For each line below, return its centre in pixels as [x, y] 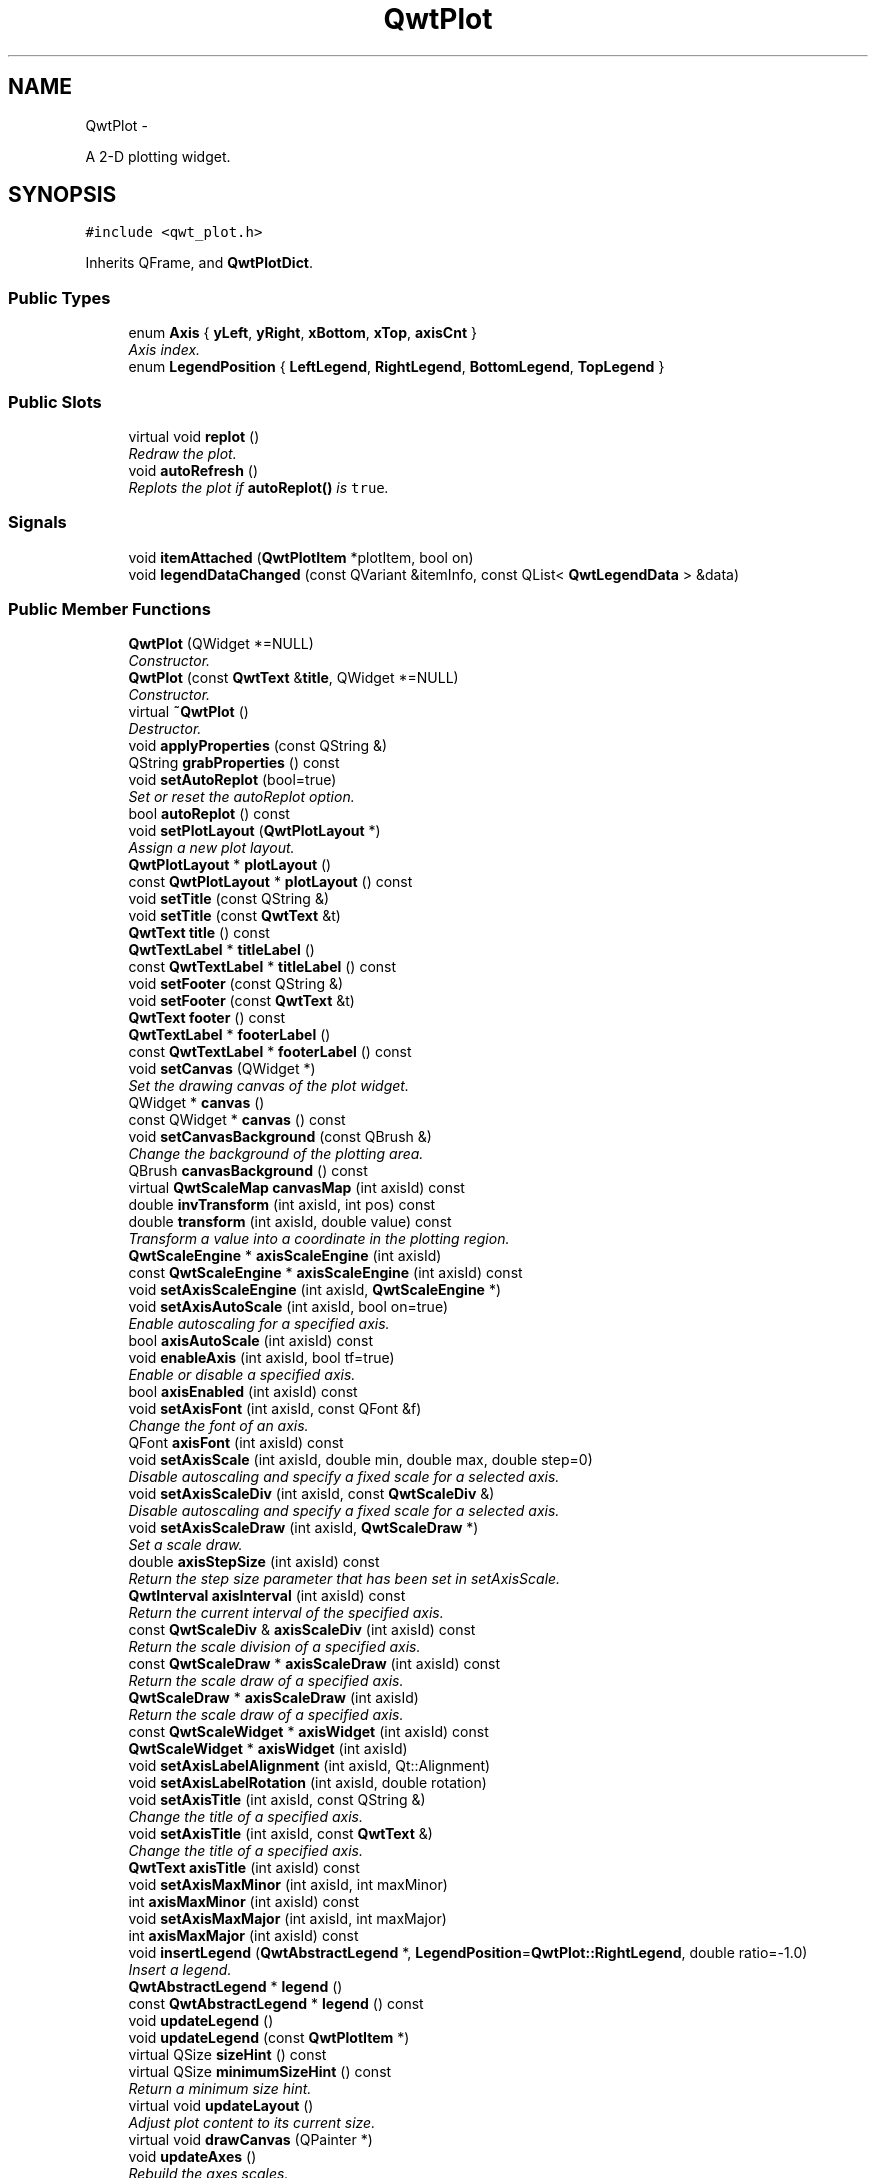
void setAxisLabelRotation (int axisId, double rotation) [307, 1783]
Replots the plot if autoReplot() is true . [258, 487]
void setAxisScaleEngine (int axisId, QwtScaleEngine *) [315, 1290]
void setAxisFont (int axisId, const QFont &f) [275, 1409]
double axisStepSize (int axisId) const [254, 1562]
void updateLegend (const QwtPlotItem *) [269, 2038]
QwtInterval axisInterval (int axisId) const [267, 1596]
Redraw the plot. [182, 453]
